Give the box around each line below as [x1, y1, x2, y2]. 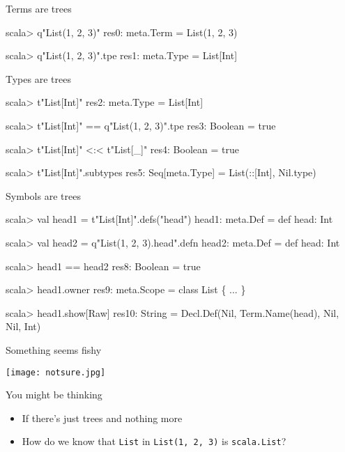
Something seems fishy [6, 342, 102, 357]
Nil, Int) [6, 319, 41, 334]
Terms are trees [6, 1, 72, 15]
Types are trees [6, 71, 71, 86]
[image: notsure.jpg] [6, 367, 106, 377]
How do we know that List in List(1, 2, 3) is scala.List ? [22, 434, 286, 449]
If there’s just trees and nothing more [22, 410, 183, 425]
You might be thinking [6, 387, 102, 402]
